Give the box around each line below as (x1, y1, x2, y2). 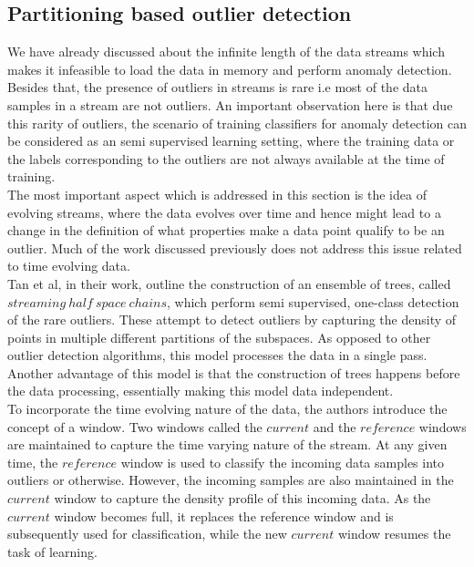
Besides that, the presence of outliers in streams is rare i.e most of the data (7, 77, 428, 97)
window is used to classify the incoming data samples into (120, 452, 445, 471)
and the (313, 417, 356, 436)
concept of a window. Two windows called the (7, 417, 263, 436)
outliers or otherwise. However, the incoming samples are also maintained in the (7, 470, 454, 490)
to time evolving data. (7, 256, 130, 275)
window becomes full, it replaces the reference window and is (54, 506, 394, 525)
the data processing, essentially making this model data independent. (7, 381, 394, 400)
